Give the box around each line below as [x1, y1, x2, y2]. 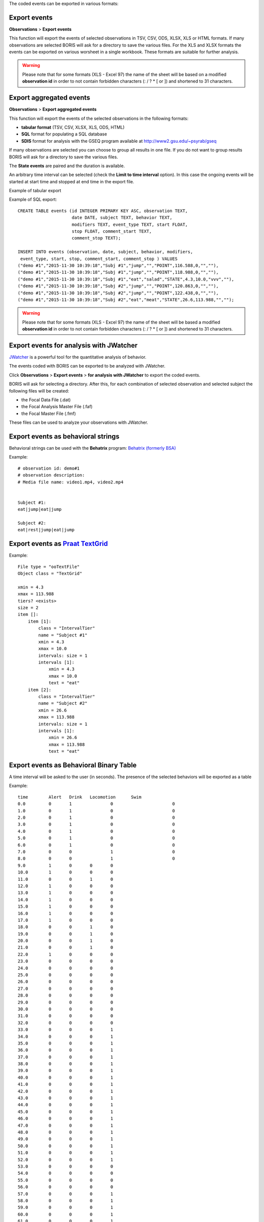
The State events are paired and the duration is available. [9, 163, 125, 169]
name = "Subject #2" [38, 700, 88, 706]
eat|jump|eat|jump [18, 506, 62, 512]
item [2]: [27, 687, 51, 693]
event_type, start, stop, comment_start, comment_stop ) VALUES [20, 256, 178, 262]
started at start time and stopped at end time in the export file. [9, 178, 134, 184]
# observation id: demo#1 [18, 465, 80, 471]
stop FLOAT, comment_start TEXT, [71, 229, 152, 234]
